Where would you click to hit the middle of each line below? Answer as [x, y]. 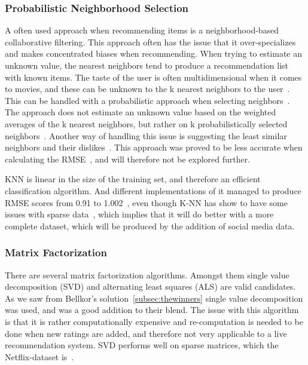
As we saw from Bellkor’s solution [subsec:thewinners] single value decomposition [154, 298]
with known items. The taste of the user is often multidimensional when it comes [153, 77]
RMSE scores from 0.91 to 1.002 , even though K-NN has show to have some [146, 202]
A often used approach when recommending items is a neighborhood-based [142, 30]
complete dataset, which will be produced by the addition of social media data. [150, 226]
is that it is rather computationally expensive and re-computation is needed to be [154, 321]
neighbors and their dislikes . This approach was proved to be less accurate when [154, 147]
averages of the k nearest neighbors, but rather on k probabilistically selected [146, 123]
